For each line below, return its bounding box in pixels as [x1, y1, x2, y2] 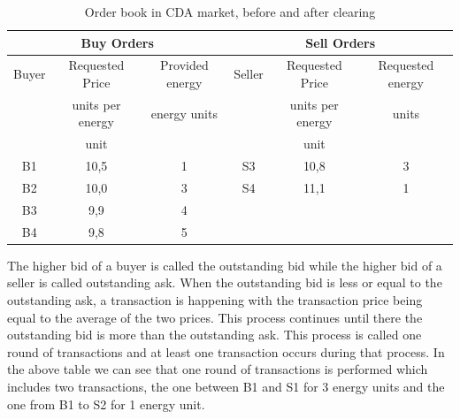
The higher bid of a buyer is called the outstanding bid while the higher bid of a [7, 255, 442, 274]
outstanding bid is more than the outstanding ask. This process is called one [7, 325, 422, 344]
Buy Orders [80, 33, 154, 51]
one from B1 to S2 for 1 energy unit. [7, 394, 205, 413]
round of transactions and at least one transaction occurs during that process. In [7, 342, 445, 361]
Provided [160, 56, 209, 74]
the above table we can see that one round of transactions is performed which [7, 360, 428, 378]
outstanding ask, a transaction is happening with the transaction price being [7, 290, 423, 309]
